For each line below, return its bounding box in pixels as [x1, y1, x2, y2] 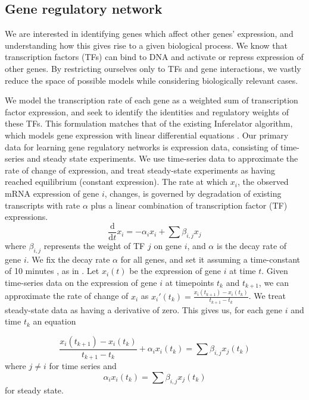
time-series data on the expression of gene [5, 276, 157, 288]
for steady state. [5, 383, 64, 396]
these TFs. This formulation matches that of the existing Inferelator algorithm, [5, 117, 293, 130]
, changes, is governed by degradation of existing [104, 187, 282, 199]
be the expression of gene [129, 264, 221, 277]
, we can [258, 276, 289, 288]
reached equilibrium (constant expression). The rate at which [5, 175, 228, 188]
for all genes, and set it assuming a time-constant [120, 253, 301, 265]
